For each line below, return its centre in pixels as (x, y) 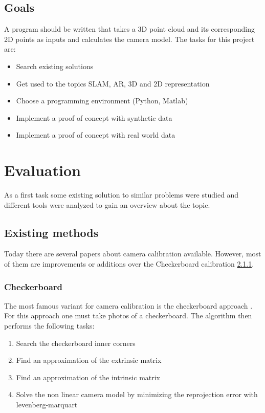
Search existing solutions (55, 66)
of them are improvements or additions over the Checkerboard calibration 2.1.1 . (129, 264)
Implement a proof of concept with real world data (96, 135)
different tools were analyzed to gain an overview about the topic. (107, 204)
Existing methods (51, 232)
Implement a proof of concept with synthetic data (94, 117)
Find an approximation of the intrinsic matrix (88, 377)
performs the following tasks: (49, 326)
